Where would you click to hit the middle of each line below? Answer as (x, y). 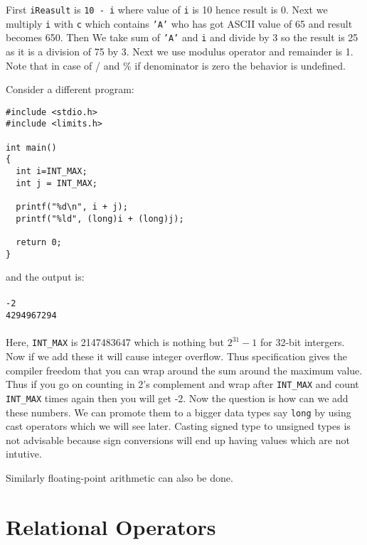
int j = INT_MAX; (57, 183)
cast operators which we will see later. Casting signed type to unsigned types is (178, 426)
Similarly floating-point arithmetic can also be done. (119, 477)
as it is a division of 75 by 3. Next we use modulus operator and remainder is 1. (180, 51)
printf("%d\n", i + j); (72, 207)
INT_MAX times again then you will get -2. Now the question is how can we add (177, 398)
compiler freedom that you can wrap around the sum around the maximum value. (184, 370)
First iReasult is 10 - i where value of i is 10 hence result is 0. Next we (167, 9)
